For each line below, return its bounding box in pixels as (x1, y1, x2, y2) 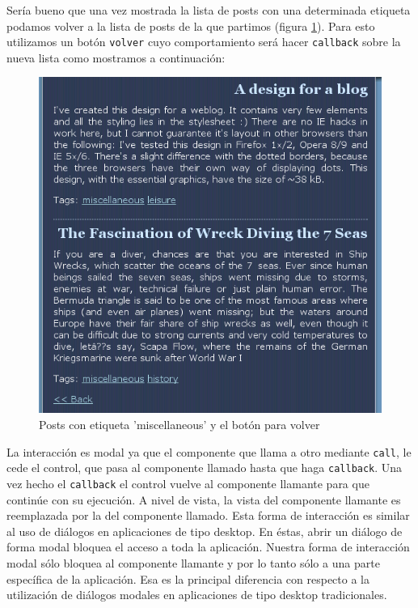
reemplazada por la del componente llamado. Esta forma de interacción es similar (6, 507, 410, 524)
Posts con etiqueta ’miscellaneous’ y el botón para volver (39, 416, 320, 433)
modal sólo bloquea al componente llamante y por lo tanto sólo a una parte (6, 554, 380, 571)
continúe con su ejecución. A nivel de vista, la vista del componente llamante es (6, 491, 401, 508)
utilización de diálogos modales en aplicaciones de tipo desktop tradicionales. (6, 586, 387, 603)
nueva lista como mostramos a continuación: (6, 49, 226, 66)
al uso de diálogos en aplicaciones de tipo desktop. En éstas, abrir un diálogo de (6, 522, 403, 539)
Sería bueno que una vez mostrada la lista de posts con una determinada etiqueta (6, 2, 411, 18)
